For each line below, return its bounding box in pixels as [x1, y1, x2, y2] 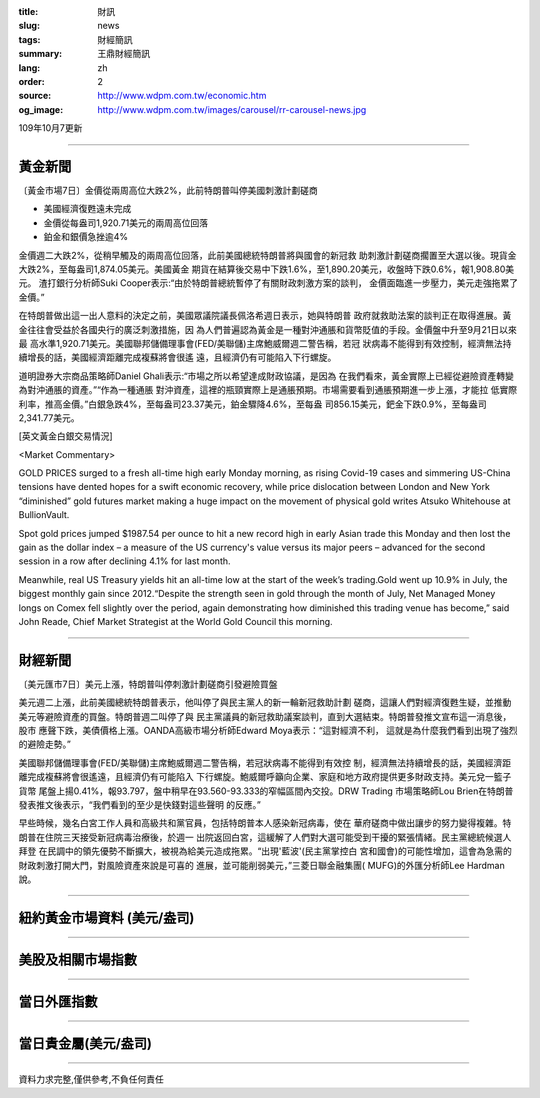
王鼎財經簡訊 [97, 48, 150, 60]
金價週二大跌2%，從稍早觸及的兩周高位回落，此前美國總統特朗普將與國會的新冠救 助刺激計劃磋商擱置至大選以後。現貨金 [18, 249, 517, 261]
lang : [18, 61, 41, 74]
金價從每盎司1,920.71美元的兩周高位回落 [43, 216, 209, 229]
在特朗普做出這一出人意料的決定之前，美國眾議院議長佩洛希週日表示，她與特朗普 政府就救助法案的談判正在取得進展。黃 [18, 310, 512, 322]
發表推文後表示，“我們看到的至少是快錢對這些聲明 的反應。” [18, 799, 262, 810]
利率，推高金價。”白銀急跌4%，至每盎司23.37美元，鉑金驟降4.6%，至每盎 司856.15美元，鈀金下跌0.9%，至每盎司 [18, 398, 487, 410]
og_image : [18, 103, 64, 115]
